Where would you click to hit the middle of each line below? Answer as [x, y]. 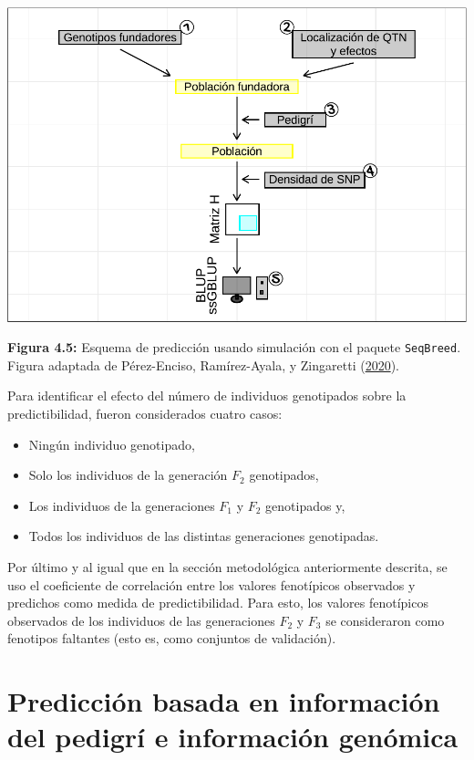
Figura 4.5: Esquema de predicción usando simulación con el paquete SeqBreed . [234, 347]
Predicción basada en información [224, 701]
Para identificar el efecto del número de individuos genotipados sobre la [207, 396]
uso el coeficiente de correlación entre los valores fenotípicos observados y [211, 584]
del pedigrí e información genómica [233, 737]
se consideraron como [385, 620]
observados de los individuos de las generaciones [141, 620]
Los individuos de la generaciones [122, 505]
